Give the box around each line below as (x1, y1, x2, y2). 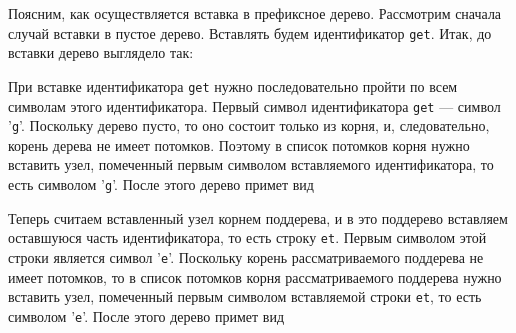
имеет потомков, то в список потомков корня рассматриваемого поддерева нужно (8, 266, 502, 287)
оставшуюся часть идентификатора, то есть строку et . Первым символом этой (8, 227, 487, 248)
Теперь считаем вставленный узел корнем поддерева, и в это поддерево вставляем (8, 207, 508, 228)
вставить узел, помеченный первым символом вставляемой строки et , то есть (8, 286, 482, 307)
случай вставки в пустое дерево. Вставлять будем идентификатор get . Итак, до (8, 22, 492, 43)
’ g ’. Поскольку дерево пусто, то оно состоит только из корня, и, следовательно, (8, 115, 490, 136)
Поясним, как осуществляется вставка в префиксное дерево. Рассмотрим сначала (8, 3, 502, 23)
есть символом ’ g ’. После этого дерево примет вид (8, 174, 314, 194)
